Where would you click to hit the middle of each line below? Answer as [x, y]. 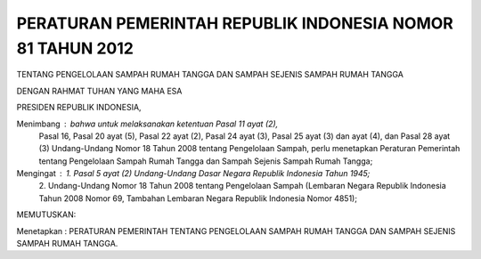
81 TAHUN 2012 [75, 48]
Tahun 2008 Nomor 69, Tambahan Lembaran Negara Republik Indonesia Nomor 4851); [198, 198]
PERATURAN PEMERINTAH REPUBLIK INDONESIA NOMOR [235, 23]
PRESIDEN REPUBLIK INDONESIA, [79, 108]
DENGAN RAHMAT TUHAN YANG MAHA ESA [99, 91]
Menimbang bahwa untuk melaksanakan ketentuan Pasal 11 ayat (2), [147, 124]
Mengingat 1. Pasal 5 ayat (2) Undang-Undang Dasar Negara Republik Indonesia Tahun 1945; [193, 174]
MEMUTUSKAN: [46, 214]
